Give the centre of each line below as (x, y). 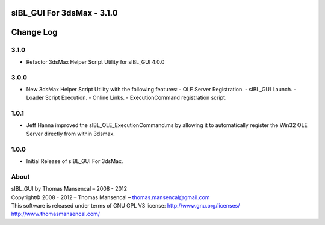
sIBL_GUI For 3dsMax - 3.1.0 (64, 13)
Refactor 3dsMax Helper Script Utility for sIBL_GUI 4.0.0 (95, 62)
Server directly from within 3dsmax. (71, 134)
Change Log (34, 32)
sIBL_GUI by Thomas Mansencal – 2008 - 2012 (69, 189)
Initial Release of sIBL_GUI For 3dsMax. (75, 161)
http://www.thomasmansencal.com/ (56, 214)
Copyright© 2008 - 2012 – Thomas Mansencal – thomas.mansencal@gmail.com (110, 197)
